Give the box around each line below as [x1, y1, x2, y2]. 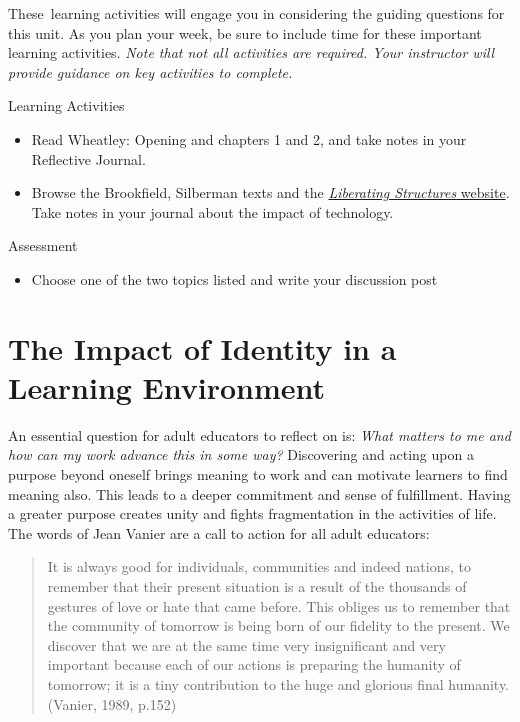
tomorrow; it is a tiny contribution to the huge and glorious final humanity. [47, 673, 509, 694]
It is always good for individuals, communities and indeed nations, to [47, 556, 471, 577]
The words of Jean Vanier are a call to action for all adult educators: [8, 522, 430, 543]
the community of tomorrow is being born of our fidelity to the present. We [47, 615, 510, 636]
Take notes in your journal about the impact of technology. [31, 201, 394, 222]
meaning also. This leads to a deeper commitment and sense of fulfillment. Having [8, 483, 511, 504]
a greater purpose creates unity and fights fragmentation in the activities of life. [8, 503, 497, 524]
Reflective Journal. [31, 148, 146, 169]
